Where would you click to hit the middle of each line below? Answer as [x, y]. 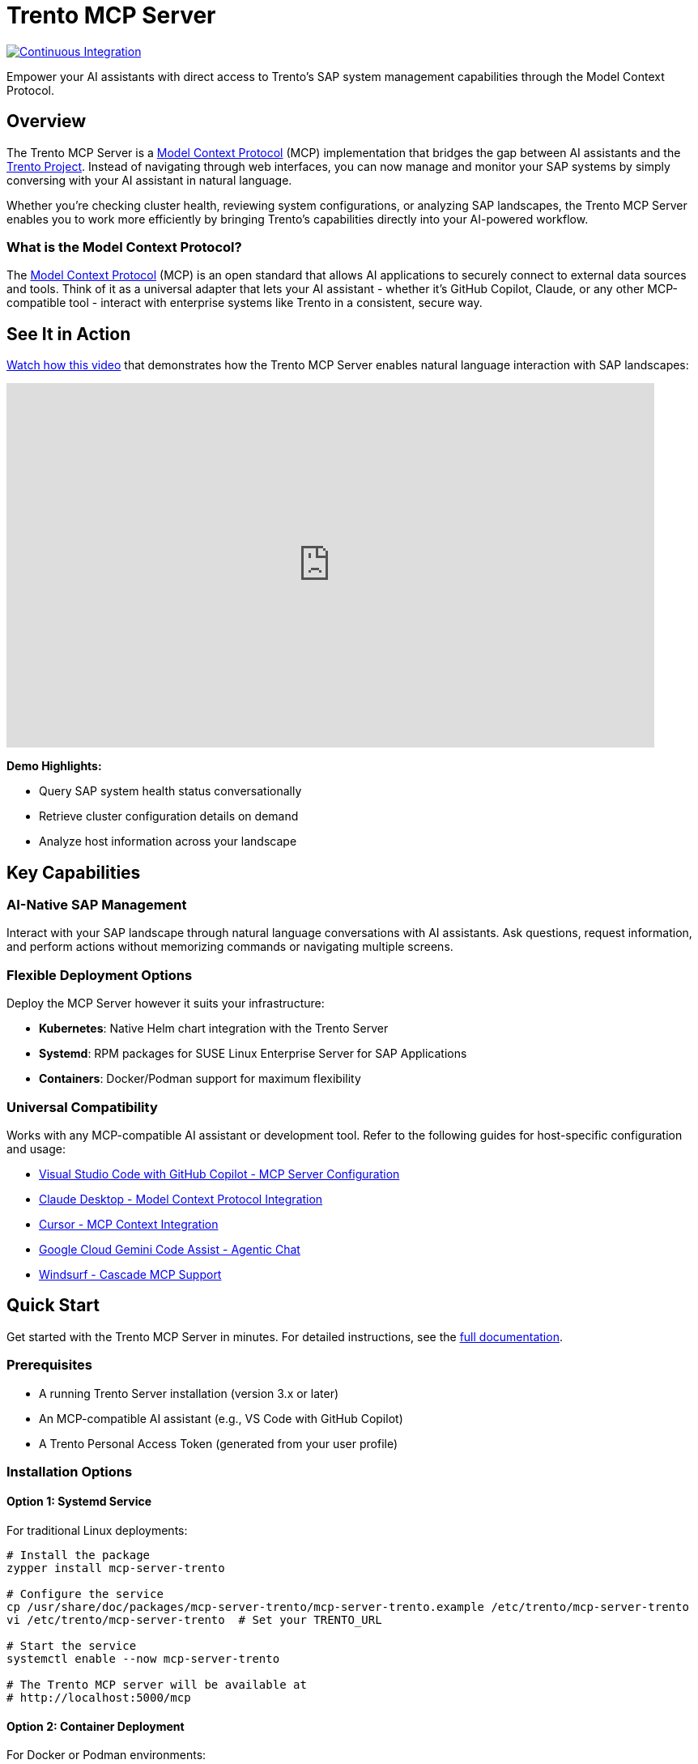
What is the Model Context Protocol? [124, 247]
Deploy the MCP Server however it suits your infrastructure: [166, 1003]
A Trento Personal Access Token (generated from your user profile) [219, 1443]
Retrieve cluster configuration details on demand [169, 816]
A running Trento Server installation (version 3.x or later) [189, 1393]
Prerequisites [49, 1365]
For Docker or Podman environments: [106, 1755]
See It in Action [69, 334]
